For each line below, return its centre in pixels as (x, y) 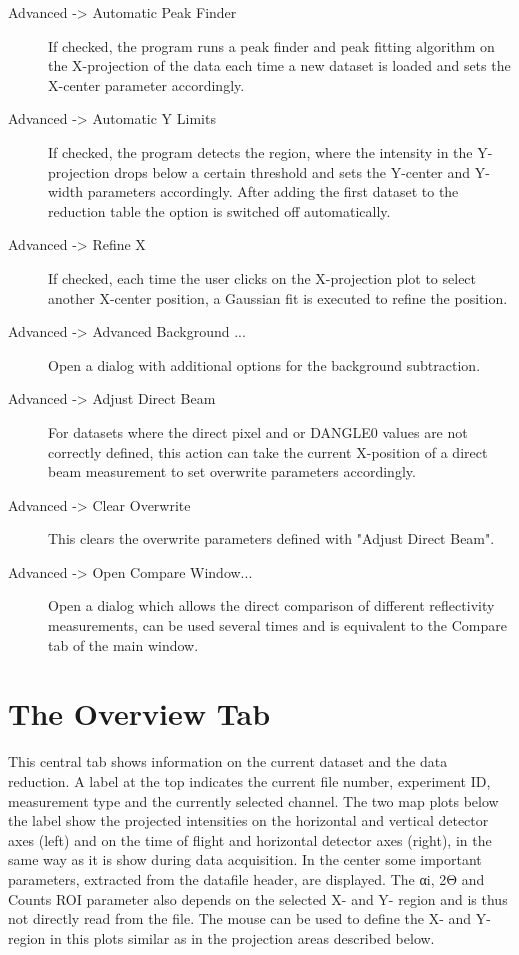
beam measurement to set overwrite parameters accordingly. (232, 471)
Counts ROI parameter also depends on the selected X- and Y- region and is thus (258, 898)
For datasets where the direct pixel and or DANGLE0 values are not (258, 431)
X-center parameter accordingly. (146, 84)
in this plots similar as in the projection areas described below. (242, 937)
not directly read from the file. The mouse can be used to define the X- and (240, 918)
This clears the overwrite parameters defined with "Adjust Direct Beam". (271, 538)
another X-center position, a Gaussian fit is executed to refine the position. (278, 297)
